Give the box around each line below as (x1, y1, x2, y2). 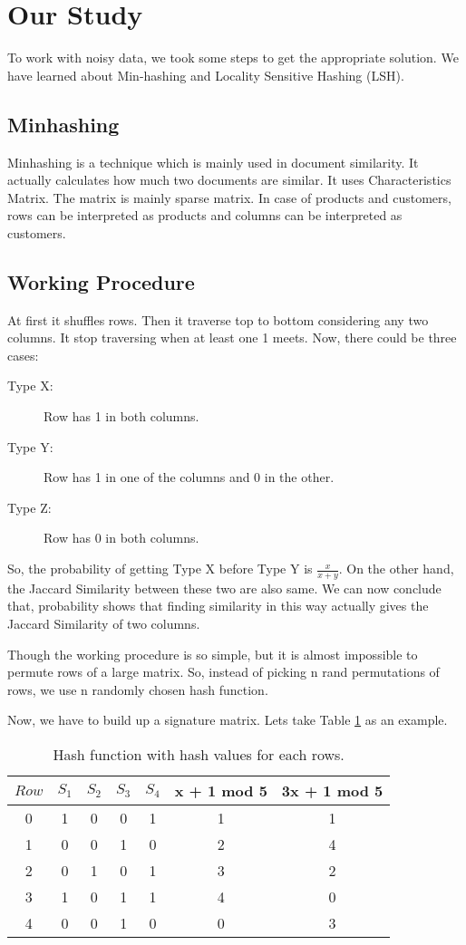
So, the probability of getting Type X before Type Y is (7, 559, 313, 578)
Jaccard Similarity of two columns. (7, 614, 200, 633)
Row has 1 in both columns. (44, 407, 199, 426)
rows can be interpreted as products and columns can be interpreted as (7, 206, 403, 225)
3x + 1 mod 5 (281, 780, 383, 802)
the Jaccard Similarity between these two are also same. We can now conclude (7, 578, 442, 597)
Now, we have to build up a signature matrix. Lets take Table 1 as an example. (7, 710, 448, 729)
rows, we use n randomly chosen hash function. (7, 680, 268, 699)
